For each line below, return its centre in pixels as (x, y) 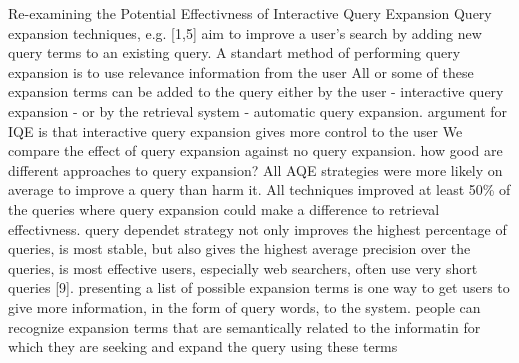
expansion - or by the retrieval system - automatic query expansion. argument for (258, 110)
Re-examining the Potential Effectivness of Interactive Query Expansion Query (250, 13)
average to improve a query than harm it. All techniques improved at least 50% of (259, 189)
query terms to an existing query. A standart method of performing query (234, 52)
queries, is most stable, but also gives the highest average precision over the (239, 248)
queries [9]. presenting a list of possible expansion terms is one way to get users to (259, 287)
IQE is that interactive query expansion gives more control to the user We (235, 130)
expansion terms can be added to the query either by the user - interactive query (256, 91)
